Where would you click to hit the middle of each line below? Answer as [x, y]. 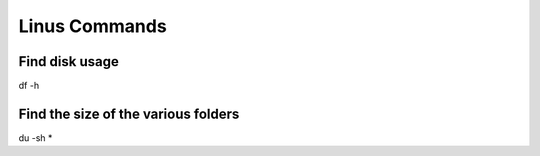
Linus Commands [92, 26]
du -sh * [35, 137]
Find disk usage [68, 61]
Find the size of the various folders [129, 113]
